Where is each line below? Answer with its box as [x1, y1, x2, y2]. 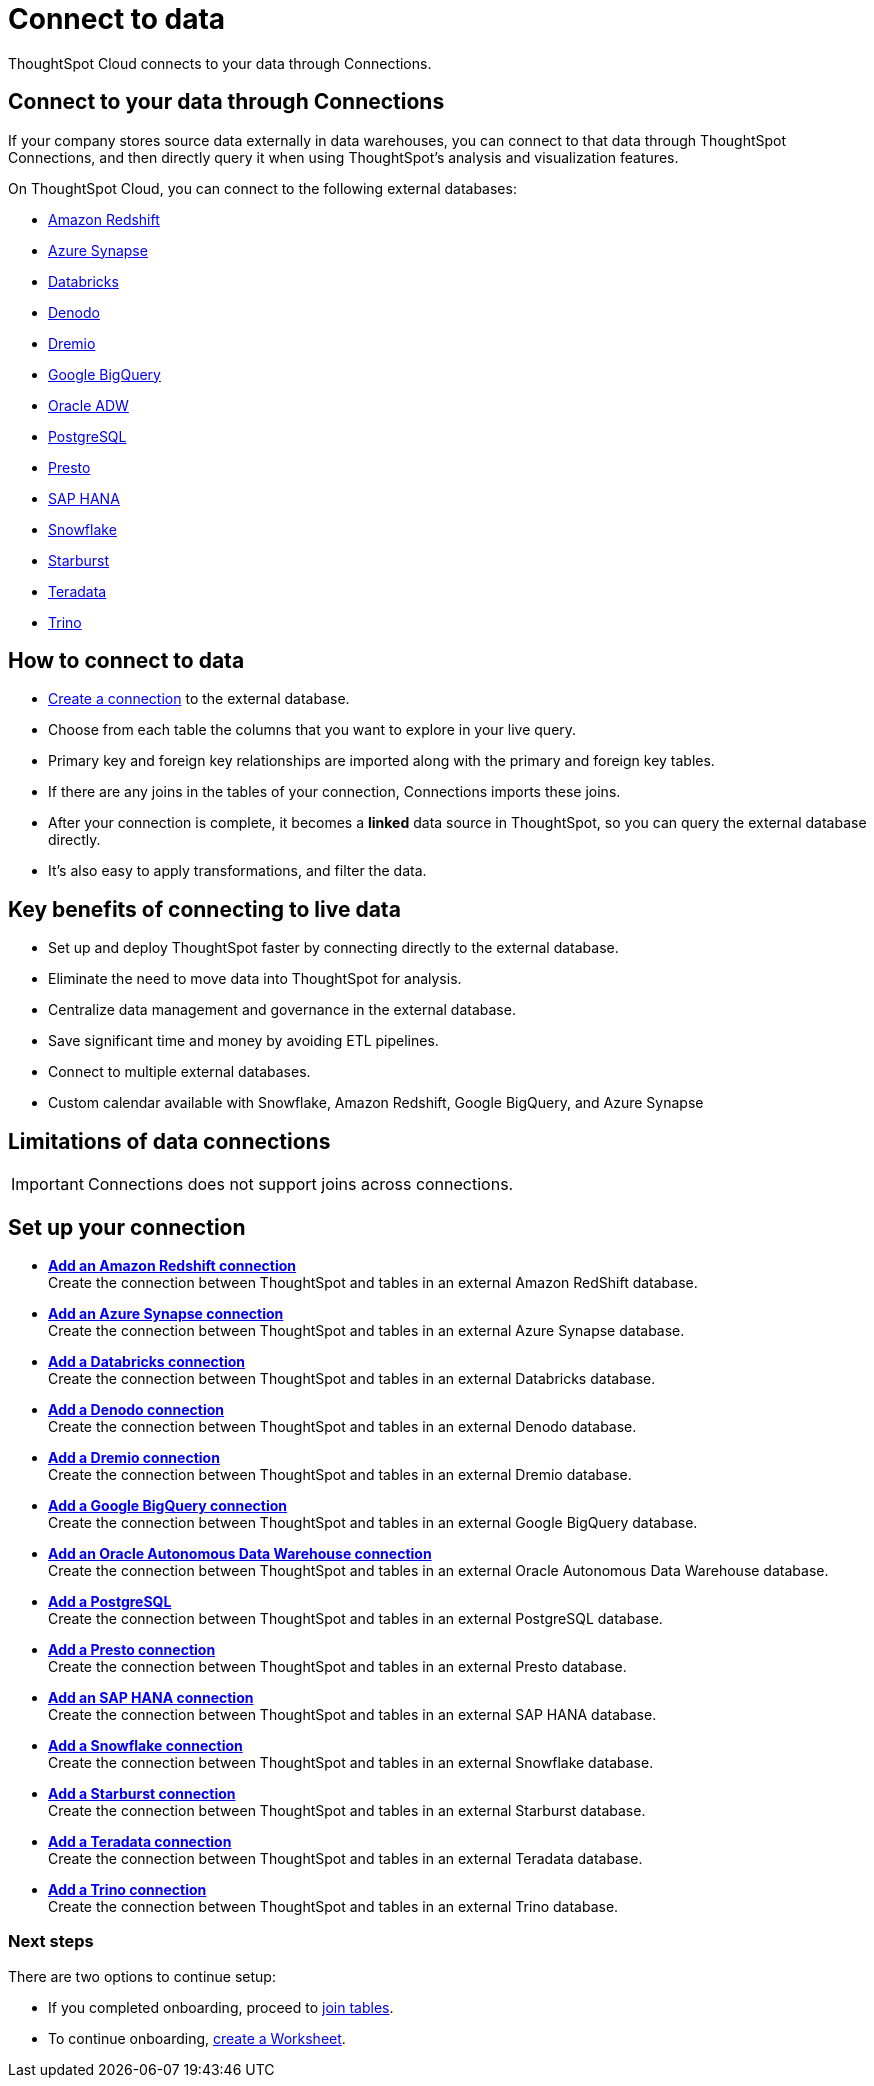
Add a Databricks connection [48, 1352, 246, 1370]
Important [11, 1174, 84, 1195]
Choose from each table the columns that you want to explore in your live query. [48, 721, 577, 739]
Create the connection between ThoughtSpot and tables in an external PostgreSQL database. [48, 1609, 663, 1627]
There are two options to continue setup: [8, 1967, 276, 1985]
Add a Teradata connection [48, 1832, 232, 1850]
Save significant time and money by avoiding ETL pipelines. [48, 1032, 439, 1050]
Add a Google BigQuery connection [48, 1496, 288, 1514]
